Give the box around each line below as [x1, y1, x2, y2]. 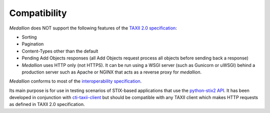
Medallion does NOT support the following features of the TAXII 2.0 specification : [9, 25, 177, 31]
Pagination [21, 41, 44, 47]
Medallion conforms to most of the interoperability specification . [9, 78, 142, 84]
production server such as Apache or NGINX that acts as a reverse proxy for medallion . [21, 69, 202, 75]
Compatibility [9, 7, 67, 18]
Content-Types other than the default [21, 48, 98, 54]
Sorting [21, 34, 37, 40]
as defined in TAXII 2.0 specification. [9, 101, 85, 107]
